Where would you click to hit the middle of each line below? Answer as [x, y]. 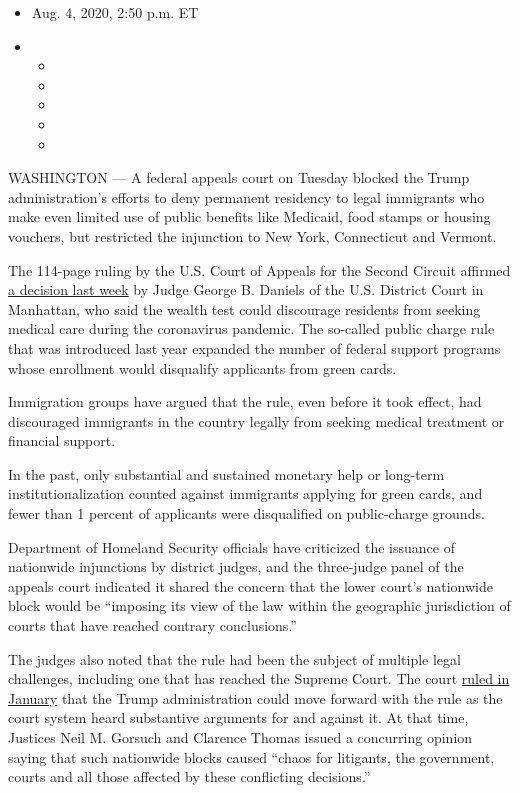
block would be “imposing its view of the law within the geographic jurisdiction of [259, 605]
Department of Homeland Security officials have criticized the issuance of [231, 546]
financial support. [62, 440]
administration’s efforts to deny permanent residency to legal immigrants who [246, 196]
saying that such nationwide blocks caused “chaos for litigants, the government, [251, 756]
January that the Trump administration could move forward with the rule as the [255, 697]
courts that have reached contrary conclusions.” [152, 625]
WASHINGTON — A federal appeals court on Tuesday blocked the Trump [239, 177]
